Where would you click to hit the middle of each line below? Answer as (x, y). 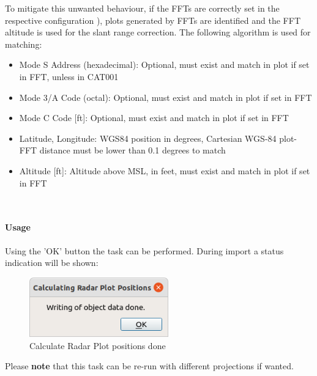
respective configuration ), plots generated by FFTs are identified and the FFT (153, 20)
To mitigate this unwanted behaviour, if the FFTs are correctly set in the (142, 8)
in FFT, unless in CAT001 (69, 76)
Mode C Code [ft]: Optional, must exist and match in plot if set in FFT (154, 118)
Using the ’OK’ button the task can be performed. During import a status (144, 250)
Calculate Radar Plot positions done (98, 345)
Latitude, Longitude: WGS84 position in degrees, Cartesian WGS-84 (148, 138)
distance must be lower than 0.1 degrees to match (132, 150)
